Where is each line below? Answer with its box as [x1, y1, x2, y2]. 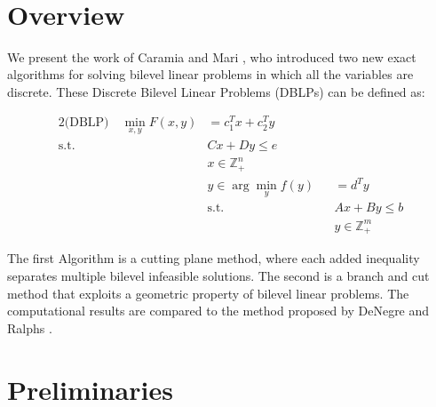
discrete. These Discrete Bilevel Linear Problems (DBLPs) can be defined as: [7, 82, 425, 100]
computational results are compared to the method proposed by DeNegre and [7, 301, 430, 320]
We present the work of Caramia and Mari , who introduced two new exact [7, 47, 416, 66]
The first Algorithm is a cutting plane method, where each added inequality [7, 249, 420, 267]
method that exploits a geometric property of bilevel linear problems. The [7, 283, 409, 302]
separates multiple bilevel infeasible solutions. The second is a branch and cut [7, 266, 430, 284]
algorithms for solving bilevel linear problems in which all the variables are [7, 65, 414, 84]
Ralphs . [7, 318, 52, 337]
